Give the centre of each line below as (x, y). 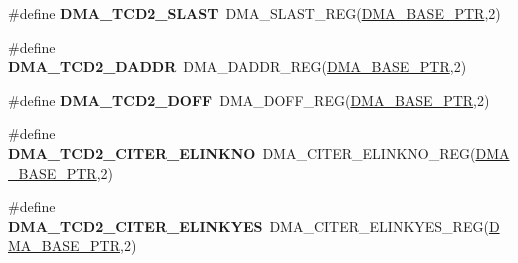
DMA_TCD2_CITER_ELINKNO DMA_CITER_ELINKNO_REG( (242, 152)
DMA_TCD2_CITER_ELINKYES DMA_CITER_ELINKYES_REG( (248, 225)
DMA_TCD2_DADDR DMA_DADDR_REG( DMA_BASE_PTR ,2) (237, 66)
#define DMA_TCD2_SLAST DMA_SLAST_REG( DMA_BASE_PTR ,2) (254, 13)
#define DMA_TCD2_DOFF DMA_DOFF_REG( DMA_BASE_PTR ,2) (249, 99)
